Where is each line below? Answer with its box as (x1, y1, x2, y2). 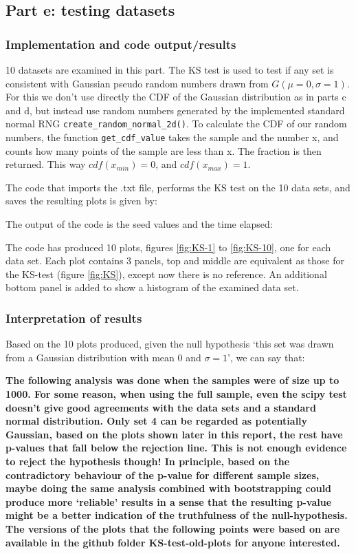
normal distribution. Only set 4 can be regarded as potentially (5, 414, 308, 428)
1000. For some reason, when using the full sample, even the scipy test (5, 387, 347, 401)
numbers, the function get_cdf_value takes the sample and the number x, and (5, 130, 339, 145)
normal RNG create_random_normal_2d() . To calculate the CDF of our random (5, 116, 347, 131)
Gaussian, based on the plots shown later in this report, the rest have (5, 427, 343, 441)
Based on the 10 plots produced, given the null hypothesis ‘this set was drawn (5, 337, 334, 351)
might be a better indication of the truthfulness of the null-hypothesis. (5, 508, 348, 522)
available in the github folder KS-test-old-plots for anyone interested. (5, 535, 340, 549)
